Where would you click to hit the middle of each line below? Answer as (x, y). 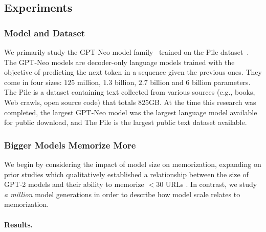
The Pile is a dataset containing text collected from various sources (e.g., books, (130, 92)
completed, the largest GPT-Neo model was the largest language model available (131, 112)
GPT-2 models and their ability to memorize (74, 184)
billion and (167, 82)
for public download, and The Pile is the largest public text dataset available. (126, 122)
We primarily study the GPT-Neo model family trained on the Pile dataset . (127, 52)
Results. (19, 224)
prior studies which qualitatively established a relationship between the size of (126, 174)
